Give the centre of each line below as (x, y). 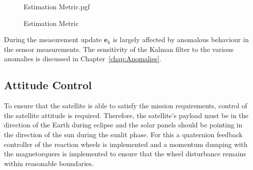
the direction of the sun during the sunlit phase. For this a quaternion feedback (123, 134)
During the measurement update (53, 39)
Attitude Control (48, 85)
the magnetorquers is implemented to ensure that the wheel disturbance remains (125, 154)
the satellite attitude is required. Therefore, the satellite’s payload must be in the (126, 115)
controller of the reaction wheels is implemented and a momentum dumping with (126, 144)
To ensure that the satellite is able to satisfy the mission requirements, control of (126, 106)
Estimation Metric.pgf (57, 6)
